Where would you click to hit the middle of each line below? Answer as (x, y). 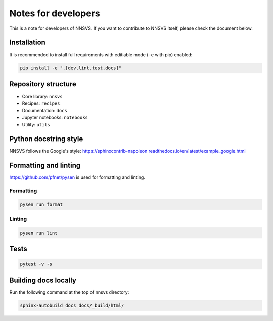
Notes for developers (55, 13)
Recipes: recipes (41, 103)
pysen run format (41, 204)
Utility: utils (36, 124)
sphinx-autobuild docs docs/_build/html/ (72, 306)
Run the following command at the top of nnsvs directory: (69, 292)
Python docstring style (46, 139)
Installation (27, 43)
